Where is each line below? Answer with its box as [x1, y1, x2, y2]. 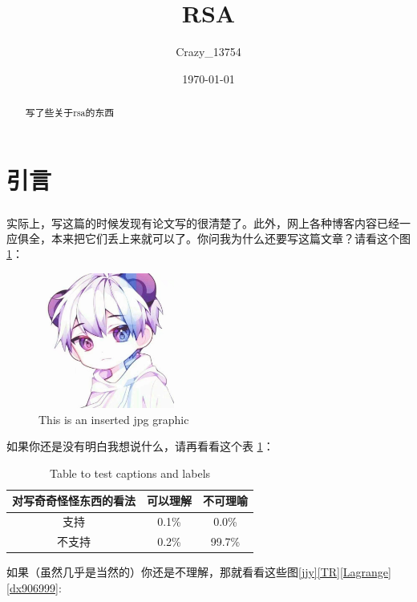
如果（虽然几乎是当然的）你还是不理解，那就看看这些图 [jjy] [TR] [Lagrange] [6, 564, 391, 580]
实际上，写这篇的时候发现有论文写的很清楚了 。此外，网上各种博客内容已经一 [6, 214, 411, 231]
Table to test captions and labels [49, 464, 211, 481]
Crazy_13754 [176, 43, 241, 60]
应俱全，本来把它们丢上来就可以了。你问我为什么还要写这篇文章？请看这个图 [6, 229, 411, 246]
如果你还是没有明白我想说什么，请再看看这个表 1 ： [6, 438, 274, 455]
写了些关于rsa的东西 [25, 106, 115, 119]
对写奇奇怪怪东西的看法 [12, 492, 136, 509]
